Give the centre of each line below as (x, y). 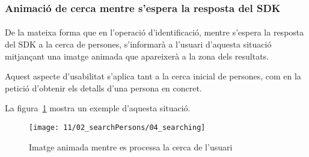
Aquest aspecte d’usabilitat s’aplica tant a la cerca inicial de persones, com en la (153, 76)
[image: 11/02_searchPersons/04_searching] (117, 128)
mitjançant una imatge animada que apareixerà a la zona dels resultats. (137, 56)
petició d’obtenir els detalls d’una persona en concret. (103, 88)
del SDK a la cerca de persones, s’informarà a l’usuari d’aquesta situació (138, 44)
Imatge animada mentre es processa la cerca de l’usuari (131, 146)
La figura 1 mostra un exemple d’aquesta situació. (98, 108)
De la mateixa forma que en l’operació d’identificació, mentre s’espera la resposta (154, 32)
